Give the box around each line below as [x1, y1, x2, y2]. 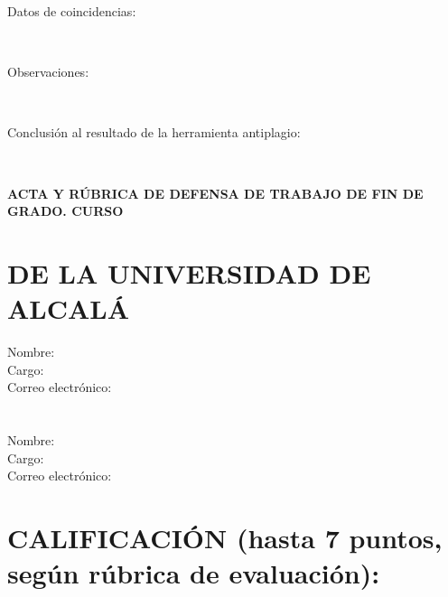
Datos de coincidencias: [7, 2, 136, 20]
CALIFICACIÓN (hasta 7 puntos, [7, 519, 443, 555]
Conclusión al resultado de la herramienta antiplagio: [7, 123, 301, 142]
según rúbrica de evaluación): [7, 555, 380, 592]
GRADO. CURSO [7, 201, 124, 220]
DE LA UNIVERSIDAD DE [7, 254, 371, 291]
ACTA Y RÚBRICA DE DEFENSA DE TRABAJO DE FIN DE [7, 183, 424, 202]
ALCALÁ [7, 290, 130, 327]
